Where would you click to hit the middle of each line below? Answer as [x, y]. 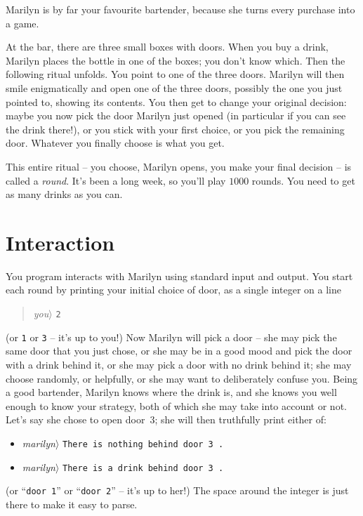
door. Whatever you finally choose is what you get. [115, 143]
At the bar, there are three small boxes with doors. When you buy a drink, [167, 47]
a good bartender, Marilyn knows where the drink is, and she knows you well [171, 392]
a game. [22, 23]
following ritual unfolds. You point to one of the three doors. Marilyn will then [175, 74]
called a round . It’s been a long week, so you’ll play [116, 180]
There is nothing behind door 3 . [143, 444]
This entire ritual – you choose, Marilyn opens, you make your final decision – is [179, 166]
